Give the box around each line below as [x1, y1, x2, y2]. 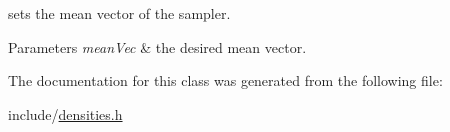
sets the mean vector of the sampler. [8, 3, 231, 23]
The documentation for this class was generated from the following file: [8, 70, 443, 91]
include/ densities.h [8, 103, 123, 124]
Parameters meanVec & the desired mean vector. [8, 36, 307, 57]
